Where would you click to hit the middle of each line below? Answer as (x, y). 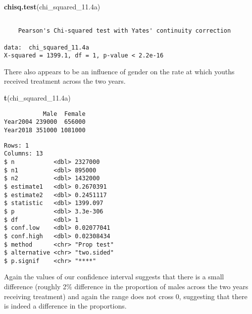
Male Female (64, 114)
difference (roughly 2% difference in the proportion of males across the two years (126, 287)
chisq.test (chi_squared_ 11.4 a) (52, 6)
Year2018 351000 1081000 (45, 130)
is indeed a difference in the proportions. (65, 306)
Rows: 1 (17, 145)
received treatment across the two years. (65, 81)
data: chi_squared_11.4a (47, 47)
